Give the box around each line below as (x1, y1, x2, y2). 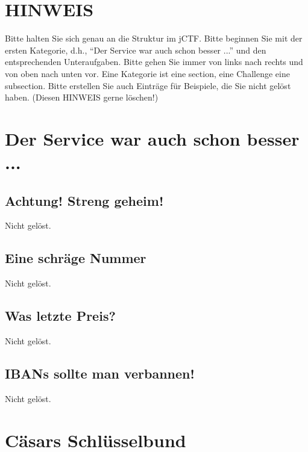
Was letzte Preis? (5, 306, 116, 325)
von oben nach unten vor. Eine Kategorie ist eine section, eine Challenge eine (5, 67, 290, 79)
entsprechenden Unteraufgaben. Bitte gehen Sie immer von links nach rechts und (5, 55, 303, 68)
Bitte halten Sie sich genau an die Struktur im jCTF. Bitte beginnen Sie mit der (5, 32, 303, 45)
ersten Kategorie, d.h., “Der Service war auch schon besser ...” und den (5, 43, 266, 56)
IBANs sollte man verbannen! (5, 364, 195, 383)
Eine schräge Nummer (5, 249, 146, 267)
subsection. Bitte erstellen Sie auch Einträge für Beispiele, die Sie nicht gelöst (5, 79, 291, 91)
